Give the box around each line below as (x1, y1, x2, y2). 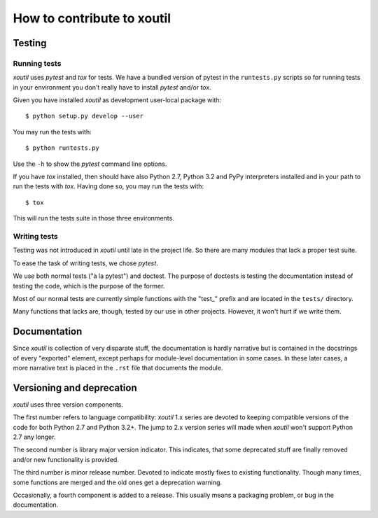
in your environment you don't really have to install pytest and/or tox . (13, 83, 211, 91)
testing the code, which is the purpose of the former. (13, 281, 165, 290)
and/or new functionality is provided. (13, 455, 119, 463)
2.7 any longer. (13, 433, 56, 441)
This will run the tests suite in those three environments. (13, 214, 174, 223)
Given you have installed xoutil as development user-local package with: (13, 96, 222, 104)
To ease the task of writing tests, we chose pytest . (13, 259, 159, 267)
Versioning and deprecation (13, 381, 137, 393)
